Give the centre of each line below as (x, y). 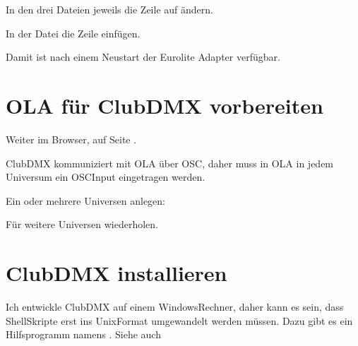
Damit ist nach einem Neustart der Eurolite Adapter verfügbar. (143, 57)
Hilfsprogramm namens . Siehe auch (83, 334)
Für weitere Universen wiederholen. (82, 224)
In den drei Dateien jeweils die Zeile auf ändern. (109, 9)
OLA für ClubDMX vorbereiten (165, 105)
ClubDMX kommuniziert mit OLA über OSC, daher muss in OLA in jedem (170, 163)
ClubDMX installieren (117, 273)
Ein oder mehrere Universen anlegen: (85, 200)
